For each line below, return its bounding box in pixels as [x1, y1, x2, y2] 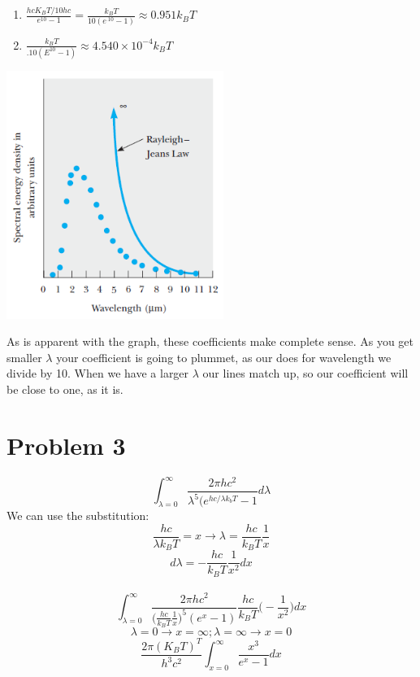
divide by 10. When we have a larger [6, 365, 189, 382]
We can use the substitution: [6, 507, 149, 524]
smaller [6, 348, 42, 365]
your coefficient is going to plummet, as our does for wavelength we [56, 348, 392, 365]
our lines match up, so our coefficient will [202, 365, 409, 382]
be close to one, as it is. [6, 381, 123, 398]
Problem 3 [6, 428, 126, 461]
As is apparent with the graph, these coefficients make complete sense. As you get [6, 333, 414, 350]
